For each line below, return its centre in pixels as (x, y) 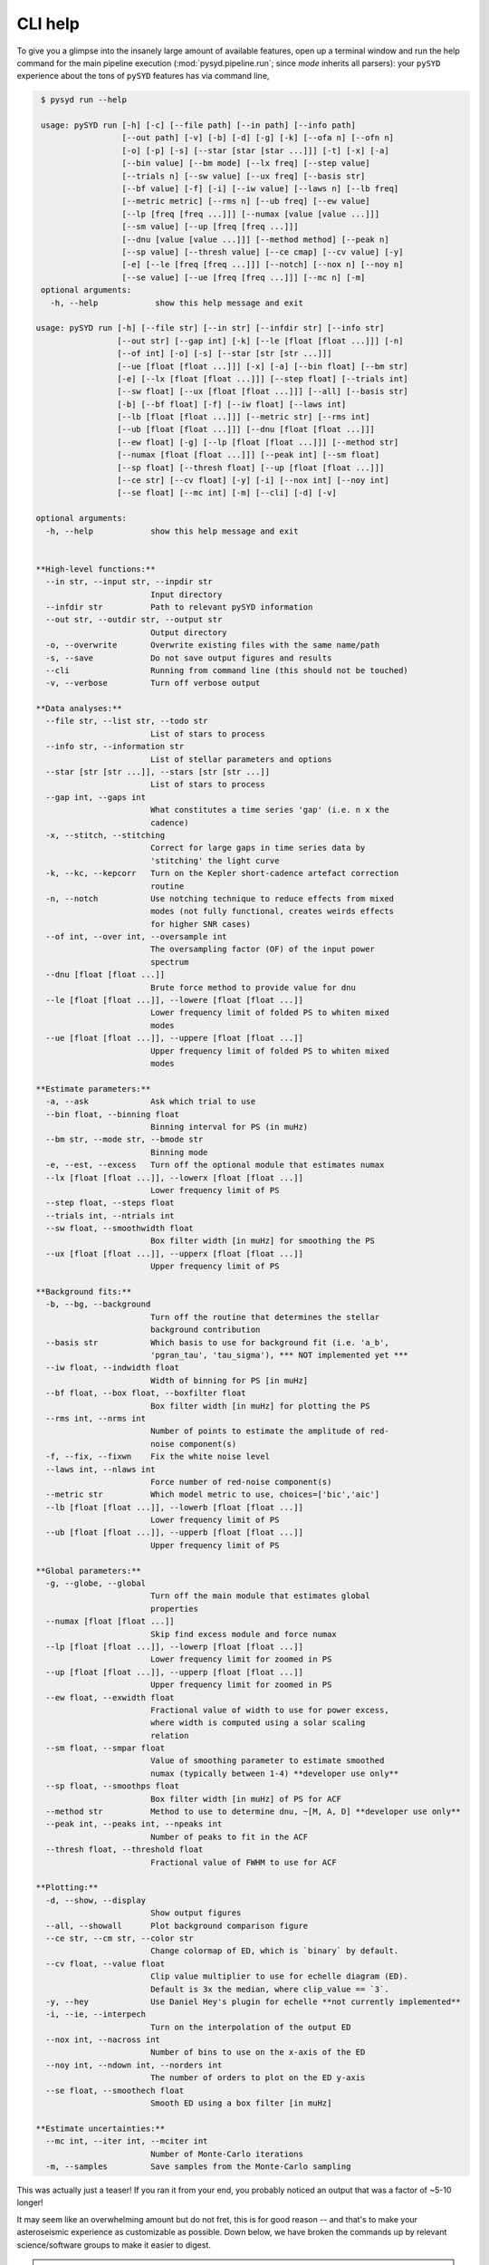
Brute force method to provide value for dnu (253, 987)
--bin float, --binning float (113, 1114)
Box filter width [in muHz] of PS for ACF (246, 1799)
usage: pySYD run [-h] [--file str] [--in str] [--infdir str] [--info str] (210, 328)
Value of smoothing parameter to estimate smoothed (267, 1761)
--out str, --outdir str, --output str (134, 620)
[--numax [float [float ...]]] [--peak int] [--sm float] (248, 455)
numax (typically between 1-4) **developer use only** (274, 1773)
